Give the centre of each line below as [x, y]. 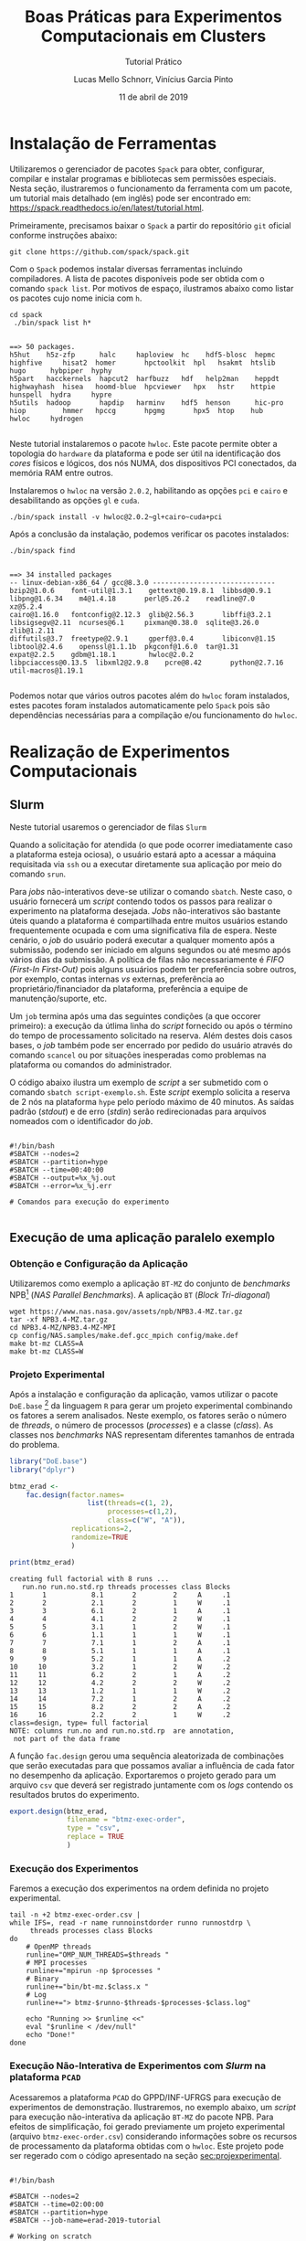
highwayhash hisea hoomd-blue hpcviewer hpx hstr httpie [142, 387]
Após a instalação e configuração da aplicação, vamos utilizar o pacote [144, 1395]
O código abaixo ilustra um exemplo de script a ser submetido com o [139, 1082]
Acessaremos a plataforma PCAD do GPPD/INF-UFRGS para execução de [145, 2097]
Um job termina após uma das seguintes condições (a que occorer [135, 1015]
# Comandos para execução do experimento [90, 1202]
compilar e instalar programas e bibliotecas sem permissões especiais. [143, 178]
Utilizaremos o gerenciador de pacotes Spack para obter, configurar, [137, 169]
